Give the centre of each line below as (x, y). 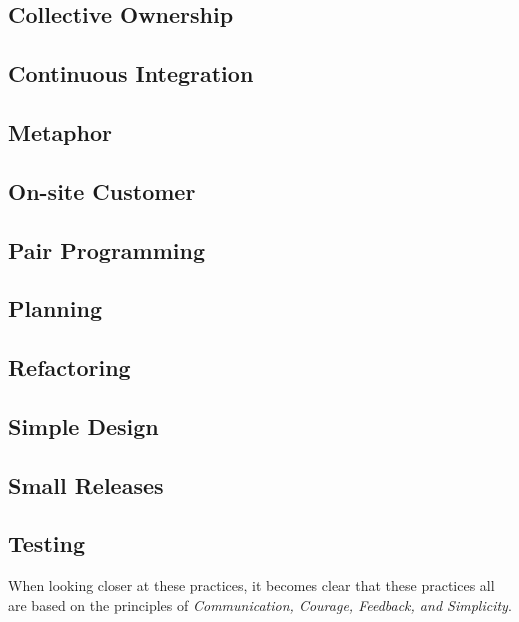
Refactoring (69, 367)
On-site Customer (102, 190)
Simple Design (83, 425)
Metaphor (60, 131)
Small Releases (86, 484)
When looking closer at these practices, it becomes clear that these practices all (251, 585)
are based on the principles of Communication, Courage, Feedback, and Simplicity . (260, 604)
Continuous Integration (131, 73)
